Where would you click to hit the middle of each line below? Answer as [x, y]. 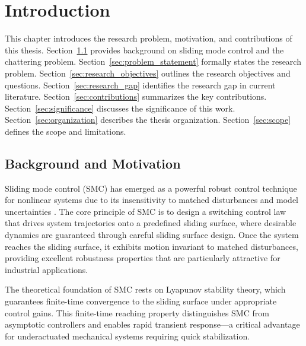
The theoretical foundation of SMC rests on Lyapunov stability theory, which [145, 289]
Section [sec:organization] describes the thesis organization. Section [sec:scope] [148, 120]
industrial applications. [47, 269]
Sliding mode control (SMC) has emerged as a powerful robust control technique [151, 188]
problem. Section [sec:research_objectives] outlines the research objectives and [148, 73]
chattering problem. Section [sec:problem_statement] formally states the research [153, 61]
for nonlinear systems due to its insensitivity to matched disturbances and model [152, 200]
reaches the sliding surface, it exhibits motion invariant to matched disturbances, [152, 246]
